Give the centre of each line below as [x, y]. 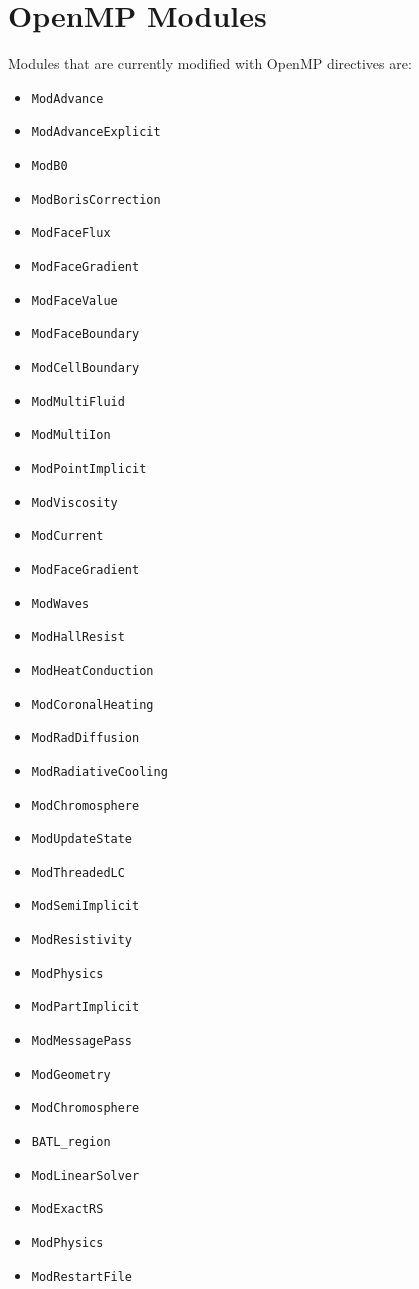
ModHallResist [78, 637]
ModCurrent [67, 536]
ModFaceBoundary [85, 334]
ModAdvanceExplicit [96, 132]
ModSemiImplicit [85, 906]
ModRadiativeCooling [99, 771]
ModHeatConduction [92, 670]
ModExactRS [67, 1209]
